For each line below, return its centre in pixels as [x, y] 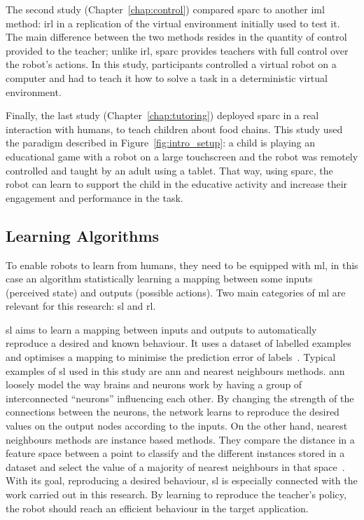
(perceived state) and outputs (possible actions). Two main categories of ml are [176, 292]
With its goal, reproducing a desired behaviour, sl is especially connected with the [182, 480]
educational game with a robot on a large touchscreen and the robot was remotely [182, 156]
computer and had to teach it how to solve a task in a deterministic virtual [167, 77]
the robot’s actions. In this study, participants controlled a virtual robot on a [171, 64]
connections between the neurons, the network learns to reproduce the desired [173, 412]
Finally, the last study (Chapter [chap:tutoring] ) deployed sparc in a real [162, 115]
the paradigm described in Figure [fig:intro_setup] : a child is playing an [161, 143]
